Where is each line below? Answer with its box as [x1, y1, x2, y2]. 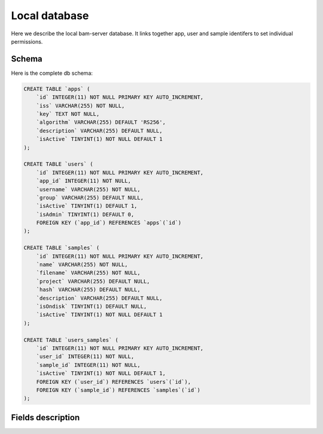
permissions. [11, 38, 43, 45]
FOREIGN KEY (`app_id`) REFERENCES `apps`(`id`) [36, 219, 182, 227]
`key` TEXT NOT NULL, [36, 111, 100, 117]
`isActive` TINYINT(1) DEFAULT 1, [36, 203, 138, 209]
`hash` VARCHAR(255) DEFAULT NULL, [36, 286, 141, 293]
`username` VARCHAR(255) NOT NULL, [36, 186, 141, 192]
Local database [11, 9, 89, 22]
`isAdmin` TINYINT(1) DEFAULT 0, [36, 211, 135, 218]
